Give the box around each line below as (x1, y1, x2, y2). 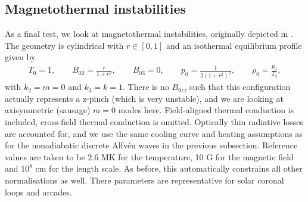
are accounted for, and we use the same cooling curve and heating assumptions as (5, 127, 303, 139)
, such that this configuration (184, 80, 291, 93)
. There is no (123, 80, 169, 93)
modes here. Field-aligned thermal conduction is (118, 104, 294, 116)
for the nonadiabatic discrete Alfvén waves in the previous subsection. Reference (5, 139, 298, 151)
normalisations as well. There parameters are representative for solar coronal (5, 173, 284, 186)
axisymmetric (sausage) (5, 104, 91, 116)
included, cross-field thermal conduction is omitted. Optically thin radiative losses (5, 115, 304, 128)
